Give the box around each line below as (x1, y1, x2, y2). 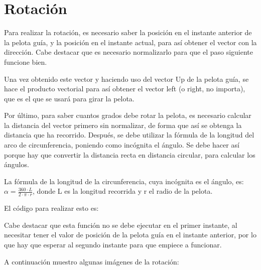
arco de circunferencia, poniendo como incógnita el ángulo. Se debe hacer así (4, 140, 239, 150)
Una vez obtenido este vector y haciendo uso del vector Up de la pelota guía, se (4, 73, 249, 84)
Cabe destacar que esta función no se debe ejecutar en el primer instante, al (4, 219, 237, 230)
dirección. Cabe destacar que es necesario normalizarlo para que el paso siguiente (4, 47, 253, 57)
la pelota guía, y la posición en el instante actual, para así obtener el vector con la (4, 37, 257, 47)
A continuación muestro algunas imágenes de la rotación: (4, 256, 179, 266)
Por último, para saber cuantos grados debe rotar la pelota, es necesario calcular (4, 110, 251, 120)
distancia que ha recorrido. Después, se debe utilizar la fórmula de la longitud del (4, 129, 254, 140)
